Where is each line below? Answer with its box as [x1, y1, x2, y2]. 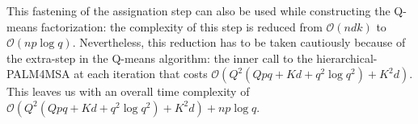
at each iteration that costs [74, 65, 208, 82]
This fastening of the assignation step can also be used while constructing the [6, 2, 391, 19]
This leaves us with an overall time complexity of [6, 83, 250, 100]
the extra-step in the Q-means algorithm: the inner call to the [6, 49, 313, 66]
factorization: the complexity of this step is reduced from [40, 18, 323, 35]
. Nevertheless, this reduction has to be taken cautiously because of [72, 34, 406, 51]
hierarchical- [316, 49, 378, 66]
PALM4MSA [6, 65, 70, 82]
